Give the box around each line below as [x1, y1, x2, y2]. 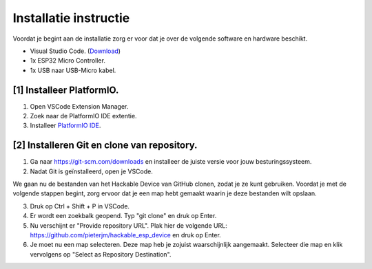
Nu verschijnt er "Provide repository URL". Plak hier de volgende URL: [30, 221, 227, 230]
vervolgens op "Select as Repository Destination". [30, 250, 172, 258]
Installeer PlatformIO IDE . [30, 121, 101, 130]
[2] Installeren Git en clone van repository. [12, 140, 198, 151]
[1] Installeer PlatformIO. [12, 84, 119, 96]
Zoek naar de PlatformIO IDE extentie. [30, 112, 137, 120]
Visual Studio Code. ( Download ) [30, 47, 121, 55]
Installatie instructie [12, 10, 130, 25]
